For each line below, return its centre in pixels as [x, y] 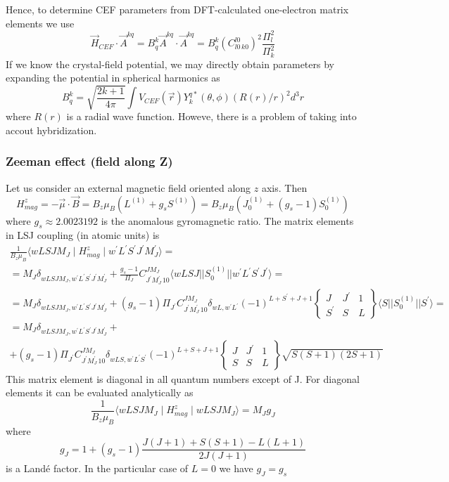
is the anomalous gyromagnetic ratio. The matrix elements [227, 220]
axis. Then [284, 187]
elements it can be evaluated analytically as [100, 392]
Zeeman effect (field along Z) [89, 161]
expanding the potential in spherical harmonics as [113, 78]
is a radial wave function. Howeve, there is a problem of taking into [211, 116]
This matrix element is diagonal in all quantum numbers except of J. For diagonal [183, 378]
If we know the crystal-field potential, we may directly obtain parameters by [170, 64]
